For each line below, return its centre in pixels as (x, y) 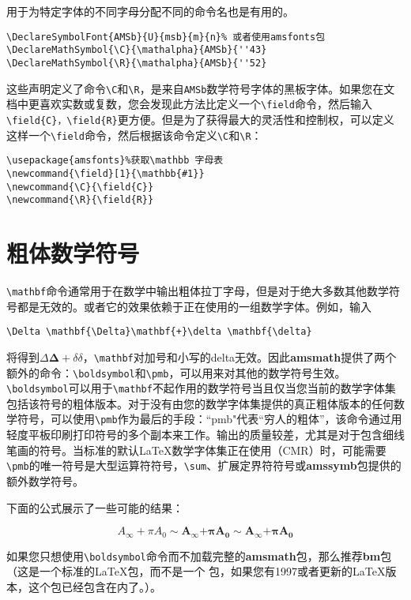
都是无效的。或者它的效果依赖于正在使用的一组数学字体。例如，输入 (194, 306)
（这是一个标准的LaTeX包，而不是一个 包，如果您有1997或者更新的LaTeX (196, 571)
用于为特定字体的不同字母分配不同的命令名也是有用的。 (150, 11)
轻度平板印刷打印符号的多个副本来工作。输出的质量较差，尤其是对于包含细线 (205, 435)
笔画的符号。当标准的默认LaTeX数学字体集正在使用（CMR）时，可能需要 (196, 450)
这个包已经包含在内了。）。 (94, 586)
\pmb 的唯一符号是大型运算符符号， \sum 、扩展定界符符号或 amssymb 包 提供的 (204, 465)
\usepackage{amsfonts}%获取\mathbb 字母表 (115, 161)
